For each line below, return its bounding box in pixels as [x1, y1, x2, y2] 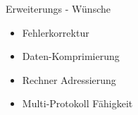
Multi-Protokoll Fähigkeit [22, 96, 133, 111]
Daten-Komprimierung [22, 49, 120, 63]
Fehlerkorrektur [22, 25, 89, 40]
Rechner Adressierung [22, 72, 116, 87]
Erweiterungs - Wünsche [6, 1, 111, 16]
